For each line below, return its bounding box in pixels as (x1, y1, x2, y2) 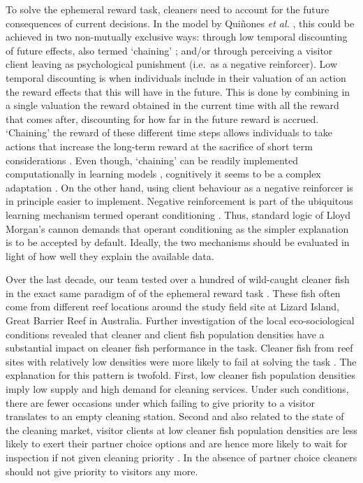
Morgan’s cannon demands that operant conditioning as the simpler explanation (6, 221, 349, 236)
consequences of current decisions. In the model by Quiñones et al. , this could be (6, 15, 355, 30)
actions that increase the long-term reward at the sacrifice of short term (6, 138, 313, 153)
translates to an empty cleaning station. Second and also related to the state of (6, 409, 344, 424)
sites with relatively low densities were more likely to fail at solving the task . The (6, 354, 357, 368)
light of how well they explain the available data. (6, 248, 214, 263)
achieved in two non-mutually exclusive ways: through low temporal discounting (6, 29, 348, 44)
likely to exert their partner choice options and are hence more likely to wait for (6, 436, 348, 451)
